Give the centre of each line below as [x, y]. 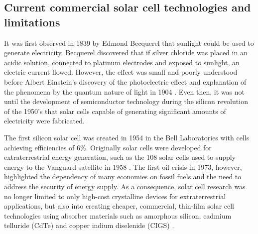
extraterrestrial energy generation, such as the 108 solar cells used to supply [120, 157]
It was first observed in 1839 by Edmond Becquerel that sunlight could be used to [129, 43]
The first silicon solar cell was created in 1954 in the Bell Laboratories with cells [127, 137]
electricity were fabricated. [44, 121]
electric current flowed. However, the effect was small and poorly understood [121, 72]
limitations [32, 22]
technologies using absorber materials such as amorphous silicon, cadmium [118, 215]
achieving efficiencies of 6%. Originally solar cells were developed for [108, 147]
